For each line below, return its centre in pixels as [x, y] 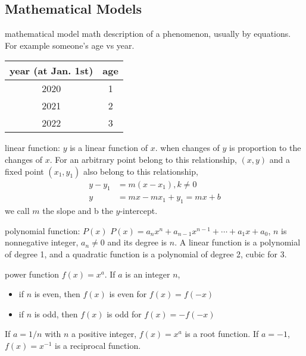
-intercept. [139, 211]
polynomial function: [43, 230]
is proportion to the [265, 148]
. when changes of [187, 148]
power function [32, 274]
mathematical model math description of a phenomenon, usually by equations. [148, 34]
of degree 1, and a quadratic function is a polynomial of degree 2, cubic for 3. [146, 254]
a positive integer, [104, 334]
